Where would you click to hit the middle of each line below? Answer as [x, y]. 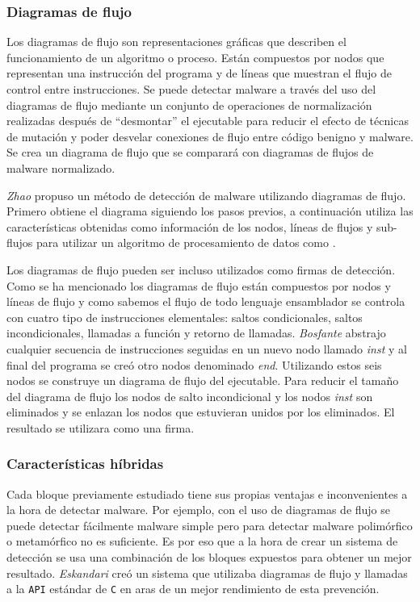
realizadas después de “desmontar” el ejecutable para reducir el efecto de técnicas [208, 121]
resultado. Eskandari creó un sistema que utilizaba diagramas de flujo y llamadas [207, 573]
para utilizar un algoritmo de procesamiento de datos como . [186, 242]
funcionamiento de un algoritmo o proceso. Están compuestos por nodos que [195, 57]
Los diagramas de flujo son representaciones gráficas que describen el [176, 42]
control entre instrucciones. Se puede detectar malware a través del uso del [191, 89]
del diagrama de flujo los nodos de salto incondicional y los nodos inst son [190, 396]
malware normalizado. [61, 167]
